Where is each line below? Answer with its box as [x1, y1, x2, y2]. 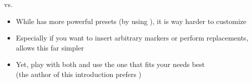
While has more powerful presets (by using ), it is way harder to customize [16, 15, 246, 26]
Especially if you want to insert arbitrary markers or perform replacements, [16, 32, 248, 43]
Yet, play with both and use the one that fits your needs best [16, 59, 205, 69]
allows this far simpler [16, 42, 84, 52]
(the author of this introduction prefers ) [16, 68, 142, 79]
